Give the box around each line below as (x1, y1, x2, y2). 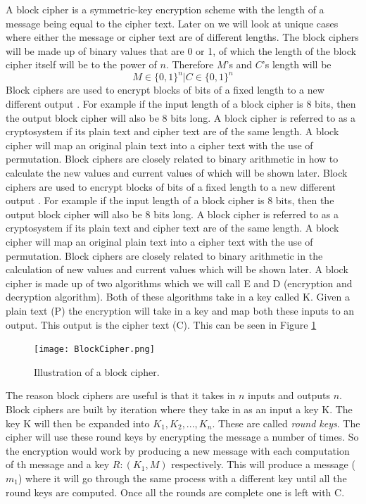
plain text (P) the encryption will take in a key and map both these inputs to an (6, 303, 355, 317)
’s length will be (262, 57, 332, 72)
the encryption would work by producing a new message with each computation (6, 443, 350, 458)
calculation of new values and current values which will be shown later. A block (6, 262, 348, 277)
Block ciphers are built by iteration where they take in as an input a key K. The (6, 402, 353, 416)
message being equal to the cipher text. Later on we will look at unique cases (6, 15, 339, 30)
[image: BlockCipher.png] (34, 344, 155, 355)
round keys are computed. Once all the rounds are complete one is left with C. (6, 484, 345, 499)
